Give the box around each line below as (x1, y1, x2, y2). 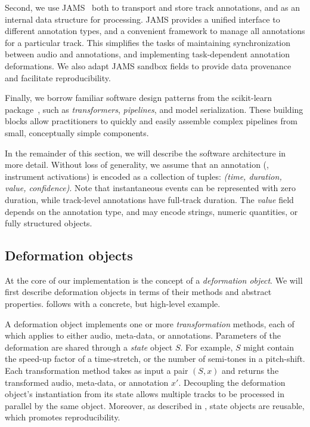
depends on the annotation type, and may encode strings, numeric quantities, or (5, 205, 298, 217)
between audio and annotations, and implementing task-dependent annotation (5, 48, 290, 60)
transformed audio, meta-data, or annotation (5, 376, 169, 388)
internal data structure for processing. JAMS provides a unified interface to (5, 13, 280, 25)
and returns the (222, 364, 279, 377)
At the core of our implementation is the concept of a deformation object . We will (5, 274, 303, 286)
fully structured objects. (5, 217, 92, 229)
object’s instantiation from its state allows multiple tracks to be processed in (5, 388, 284, 400)
